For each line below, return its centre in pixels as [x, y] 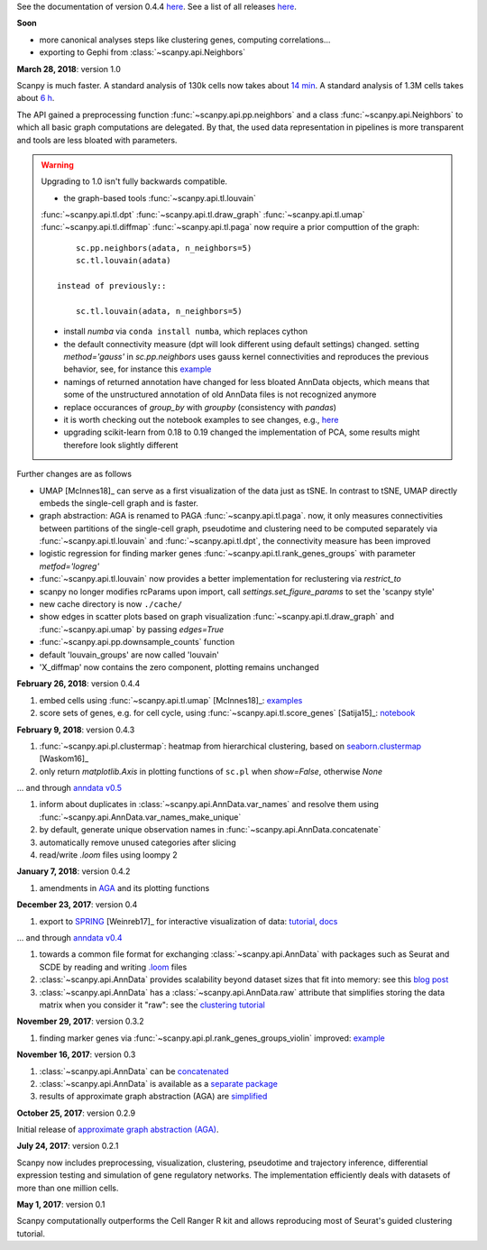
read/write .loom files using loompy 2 [108, 855]
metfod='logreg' [69, 566]
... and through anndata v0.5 [69, 788]
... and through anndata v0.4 [69, 937]
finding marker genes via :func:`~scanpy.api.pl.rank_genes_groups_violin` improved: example [212, 1038]
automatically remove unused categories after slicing [138, 842]
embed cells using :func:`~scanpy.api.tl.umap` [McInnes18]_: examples [171, 700]
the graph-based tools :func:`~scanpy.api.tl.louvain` [160, 198]
